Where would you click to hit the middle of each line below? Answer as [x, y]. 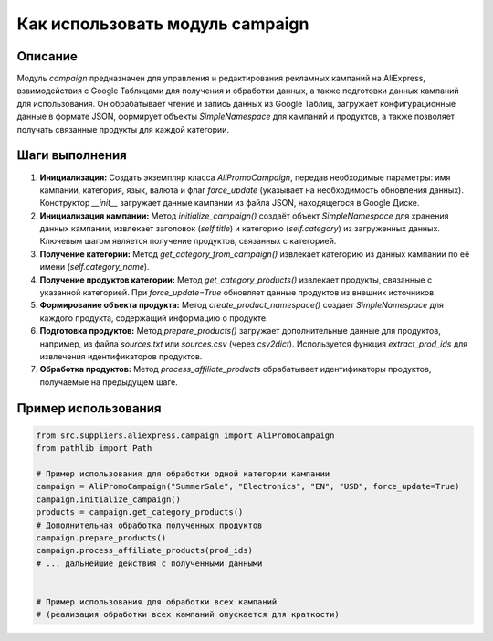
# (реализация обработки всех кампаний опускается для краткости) [188, 614]
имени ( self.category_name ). [94, 267]
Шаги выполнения [72, 155]
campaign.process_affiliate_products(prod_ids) [144, 550]
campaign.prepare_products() [101, 538]
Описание [47, 56]
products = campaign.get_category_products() [140, 513]
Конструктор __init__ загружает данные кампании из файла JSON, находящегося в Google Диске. [230, 203]
